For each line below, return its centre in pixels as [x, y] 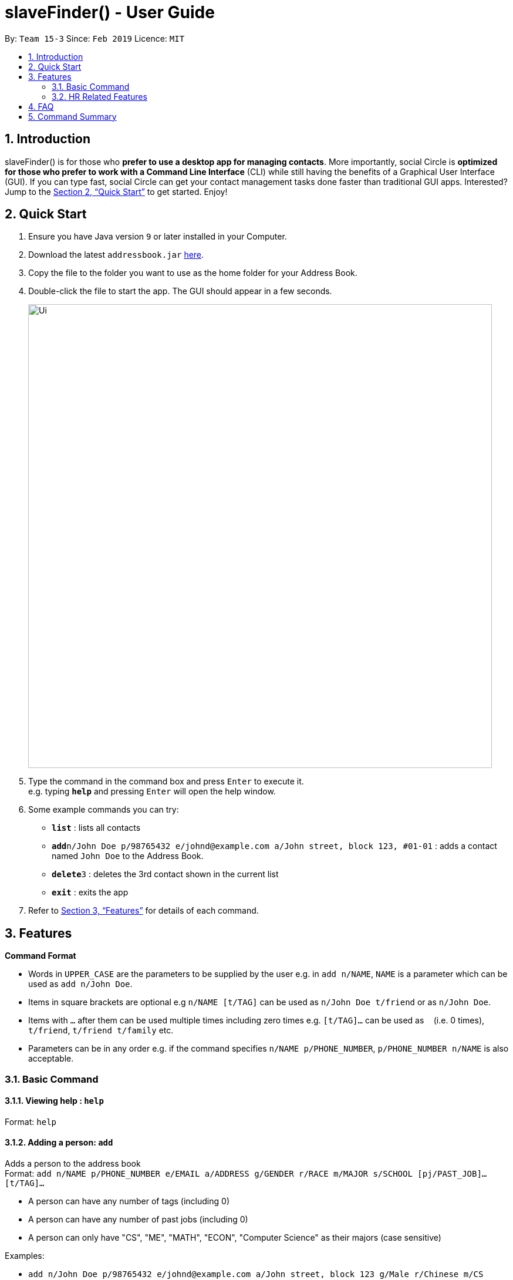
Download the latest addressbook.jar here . [116, 255]
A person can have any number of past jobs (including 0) [138, 1220]
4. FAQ [41, 106]
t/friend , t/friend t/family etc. [101, 1030]
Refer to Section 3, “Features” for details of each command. [144, 911]
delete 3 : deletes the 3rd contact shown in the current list [165, 874]
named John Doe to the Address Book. [128, 856]
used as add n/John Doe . [80, 984]
